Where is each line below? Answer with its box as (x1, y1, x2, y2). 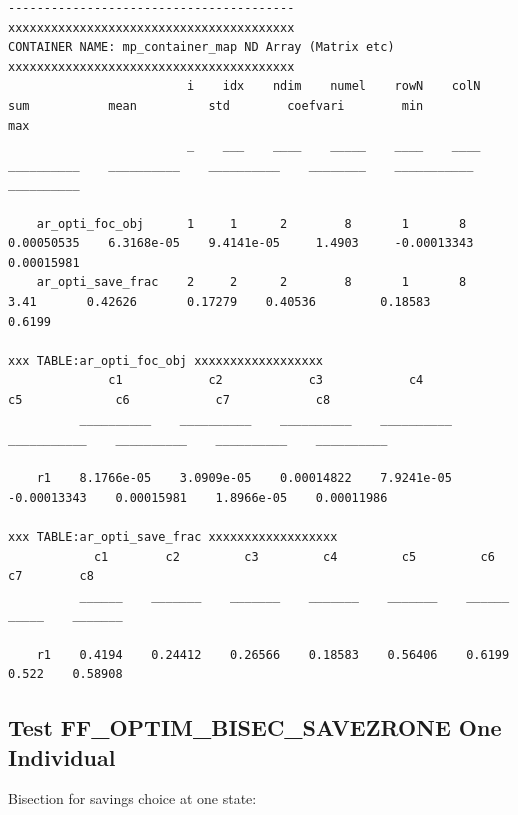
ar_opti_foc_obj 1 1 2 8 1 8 (36, 216, 467, 231)
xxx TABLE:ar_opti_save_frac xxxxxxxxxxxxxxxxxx (8, 530, 338, 545)
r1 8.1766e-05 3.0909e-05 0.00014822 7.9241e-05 (36, 471, 452, 486)
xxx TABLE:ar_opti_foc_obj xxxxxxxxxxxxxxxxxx (8, 353, 323, 368)
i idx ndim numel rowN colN (186, 79, 481, 94)
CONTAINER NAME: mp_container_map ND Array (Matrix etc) (8, 40, 395, 55)
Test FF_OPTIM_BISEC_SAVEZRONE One (8, 712, 502, 743)
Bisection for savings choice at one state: (8, 788, 257, 809)
